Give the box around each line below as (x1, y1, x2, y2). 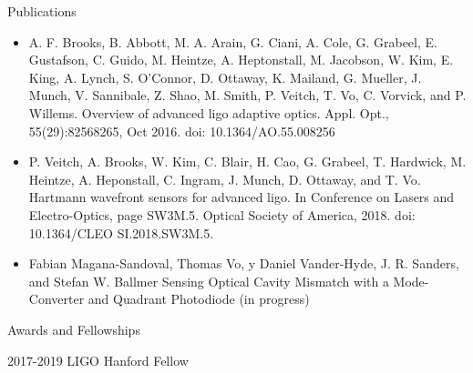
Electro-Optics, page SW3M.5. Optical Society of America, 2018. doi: (28, 205, 416, 224)
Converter (28, 289, 85, 308)
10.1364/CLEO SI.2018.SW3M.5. (28, 223, 214, 242)
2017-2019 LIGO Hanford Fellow (7, 350, 189, 369)
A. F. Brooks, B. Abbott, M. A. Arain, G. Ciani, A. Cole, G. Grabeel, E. (28, 32, 437, 51)
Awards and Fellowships (7, 319, 140, 338)
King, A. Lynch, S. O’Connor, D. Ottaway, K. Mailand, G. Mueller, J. (28, 67, 422, 86)
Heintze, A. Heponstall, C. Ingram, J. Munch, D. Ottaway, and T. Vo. (28, 169, 421, 188)
